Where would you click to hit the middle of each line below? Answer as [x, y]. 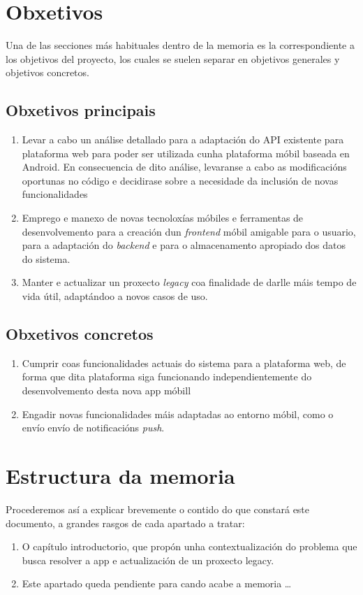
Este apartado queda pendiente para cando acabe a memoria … [157, 583]
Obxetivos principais [81, 110]
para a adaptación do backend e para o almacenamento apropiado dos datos [184, 245]
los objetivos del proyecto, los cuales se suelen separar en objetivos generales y [173, 58]
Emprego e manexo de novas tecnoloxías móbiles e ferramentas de [163, 218]
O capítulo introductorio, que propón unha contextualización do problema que [190, 546]
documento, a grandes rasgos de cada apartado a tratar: [125, 523]
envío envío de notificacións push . [93, 428]
